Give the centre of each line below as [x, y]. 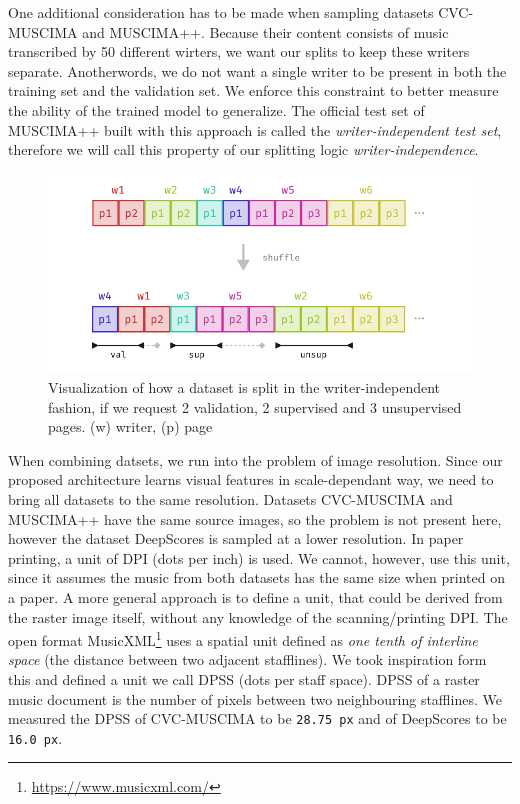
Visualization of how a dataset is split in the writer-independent [244, 387]
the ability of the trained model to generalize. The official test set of [216, 109]
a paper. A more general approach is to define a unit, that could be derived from [255, 596]
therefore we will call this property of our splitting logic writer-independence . [243, 149]
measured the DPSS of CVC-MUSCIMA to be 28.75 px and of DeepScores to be [257, 718]
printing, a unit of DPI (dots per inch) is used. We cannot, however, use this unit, [259, 557]
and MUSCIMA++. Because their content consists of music [265, 31]
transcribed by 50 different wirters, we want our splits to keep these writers [239, 51]
